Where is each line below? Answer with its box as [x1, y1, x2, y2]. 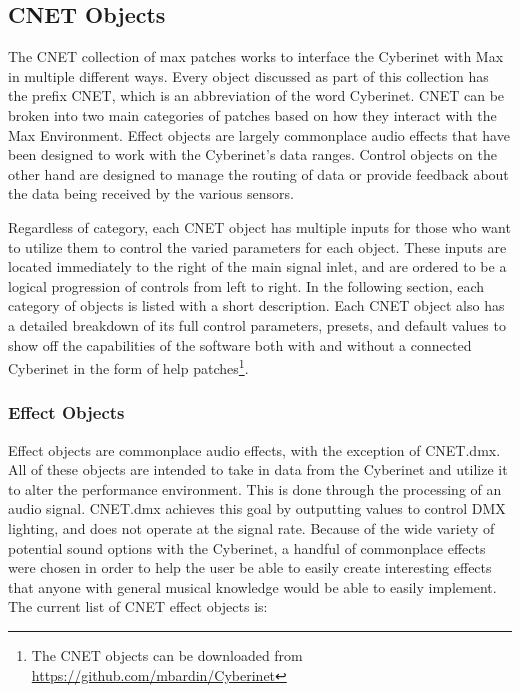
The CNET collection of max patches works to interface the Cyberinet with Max [8, 46, 504, 67]
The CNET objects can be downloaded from [31, 644, 303, 665]
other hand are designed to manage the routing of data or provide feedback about [8, 163, 509, 184]
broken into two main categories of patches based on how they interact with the [8, 104, 497, 125]
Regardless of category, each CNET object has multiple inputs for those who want [8, 216, 511, 237]
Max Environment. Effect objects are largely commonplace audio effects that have [8, 124, 510, 145]
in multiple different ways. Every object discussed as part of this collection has [8, 65, 489, 86]
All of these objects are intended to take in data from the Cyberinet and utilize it [8, 459, 508, 480]
